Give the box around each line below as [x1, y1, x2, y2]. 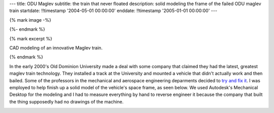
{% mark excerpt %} [9, 35, 53, 41]
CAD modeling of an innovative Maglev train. [9, 44, 103, 50]
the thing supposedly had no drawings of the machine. [9, 98, 124, 104]
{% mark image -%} [9, 17, 52, 23]
